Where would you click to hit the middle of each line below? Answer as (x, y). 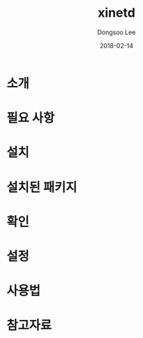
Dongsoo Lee (116, 32)
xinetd (116, 13)
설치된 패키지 (42, 187)
